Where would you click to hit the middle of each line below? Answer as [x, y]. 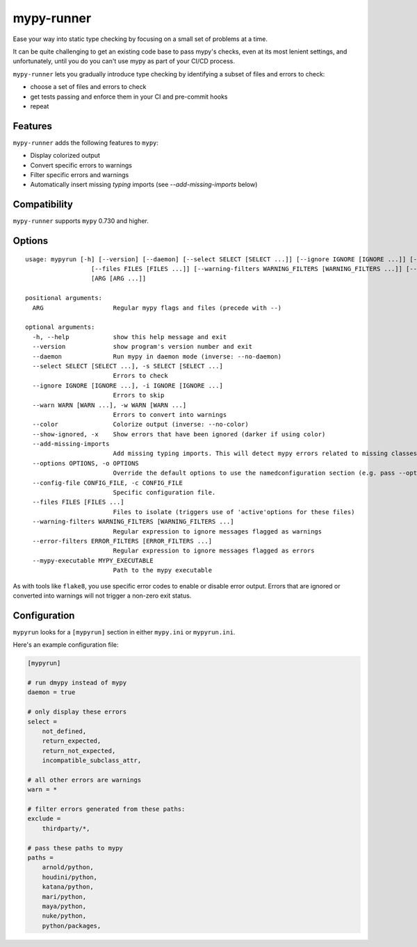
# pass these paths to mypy [75, 848]
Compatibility [43, 205]
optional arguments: [60, 327]
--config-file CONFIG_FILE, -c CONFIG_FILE [108, 483]
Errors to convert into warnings [170, 414]
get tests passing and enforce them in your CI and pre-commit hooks [129, 97]
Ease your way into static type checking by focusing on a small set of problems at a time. [140, 39]
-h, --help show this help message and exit [130, 337]
